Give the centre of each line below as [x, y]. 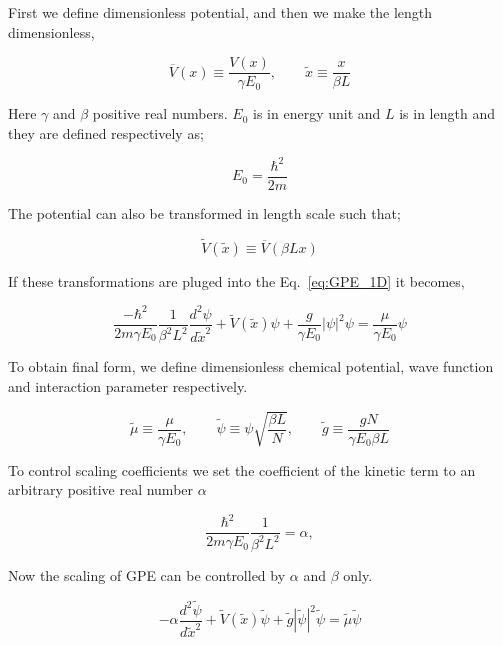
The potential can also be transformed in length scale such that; [204, 213]
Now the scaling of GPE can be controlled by [147, 574]
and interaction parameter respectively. [128, 385]
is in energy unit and [317, 113]
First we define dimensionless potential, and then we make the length [220, 12]
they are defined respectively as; [106, 132]
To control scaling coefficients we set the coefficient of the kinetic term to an [242, 469]
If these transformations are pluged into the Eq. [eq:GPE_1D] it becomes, [236, 280]
